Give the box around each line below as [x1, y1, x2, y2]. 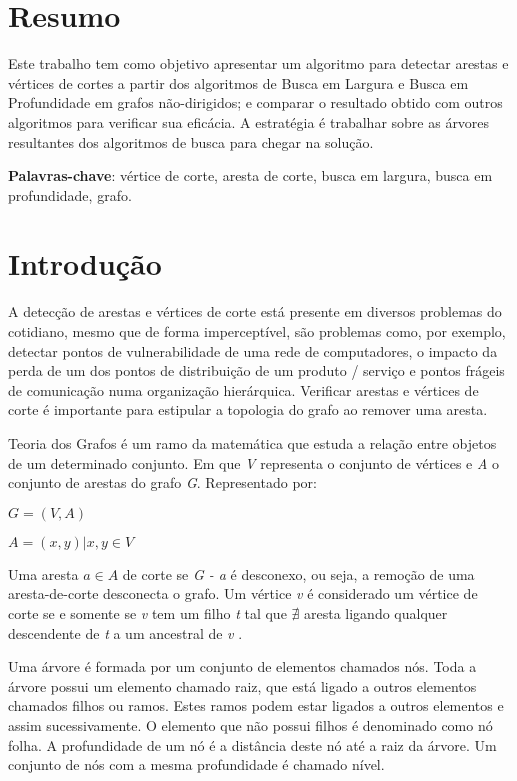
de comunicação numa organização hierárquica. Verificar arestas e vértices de [8, 379, 479, 400]
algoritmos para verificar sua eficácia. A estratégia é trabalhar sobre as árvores [8, 111, 490, 132]
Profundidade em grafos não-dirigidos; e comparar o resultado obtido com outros [8, 92, 503, 113]
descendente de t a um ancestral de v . [8, 622, 243, 643]
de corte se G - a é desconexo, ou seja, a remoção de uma [122, 563, 475, 584]
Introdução [8, 243, 162, 284]
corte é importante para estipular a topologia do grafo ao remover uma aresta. [8, 399, 488, 420]
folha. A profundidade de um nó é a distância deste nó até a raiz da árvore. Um [8, 734, 497, 755]
